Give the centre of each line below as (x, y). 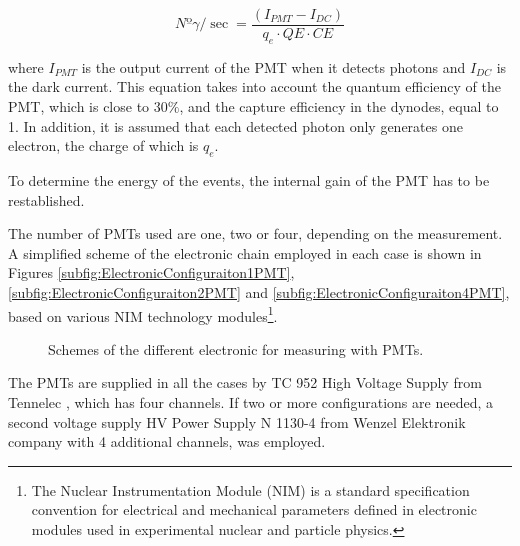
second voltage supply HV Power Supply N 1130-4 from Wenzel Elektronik (237, 421)
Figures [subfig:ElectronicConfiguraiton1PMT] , (151, 272)
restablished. (46, 199)
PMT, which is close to (79, 106)
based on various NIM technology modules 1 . (143, 314)
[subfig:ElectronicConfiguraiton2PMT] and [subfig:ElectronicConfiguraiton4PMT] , (259, 292)
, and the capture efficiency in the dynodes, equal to (339, 106)
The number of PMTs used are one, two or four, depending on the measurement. (255, 233)
